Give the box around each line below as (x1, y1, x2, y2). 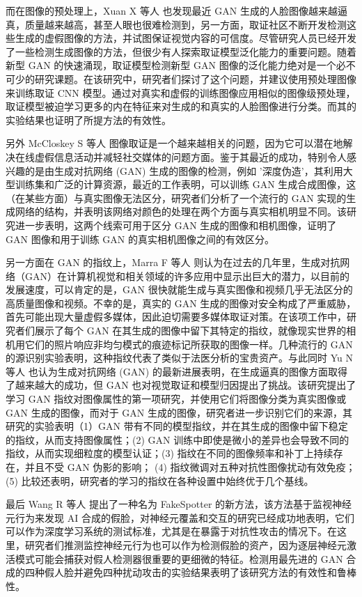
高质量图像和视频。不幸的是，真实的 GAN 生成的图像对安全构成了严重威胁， (6, 295, 356, 310)
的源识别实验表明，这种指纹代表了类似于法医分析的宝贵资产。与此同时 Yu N (6, 350, 353, 365)
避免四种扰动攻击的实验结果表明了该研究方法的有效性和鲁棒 (83, 565, 356, 580)
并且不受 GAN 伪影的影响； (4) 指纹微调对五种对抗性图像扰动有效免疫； (24, 460, 356, 474)
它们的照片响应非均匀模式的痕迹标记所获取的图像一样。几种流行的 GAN (24, 336, 353, 351)
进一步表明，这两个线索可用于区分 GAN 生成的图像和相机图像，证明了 (15, 217, 337, 232)
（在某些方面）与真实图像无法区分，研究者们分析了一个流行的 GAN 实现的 (6, 190, 347, 205)
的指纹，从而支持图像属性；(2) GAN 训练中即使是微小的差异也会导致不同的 (6, 432, 349, 447)
